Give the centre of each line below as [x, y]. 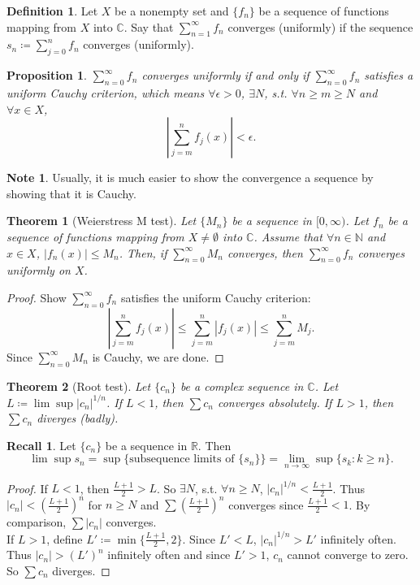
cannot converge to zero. [348, 555]
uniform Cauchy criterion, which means [106, 92]
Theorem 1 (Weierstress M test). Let [102, 221]
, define [65, 538]
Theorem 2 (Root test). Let [79, 386]
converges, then [265, 252]
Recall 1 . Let [41, 445]
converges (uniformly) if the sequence [320, 26]
